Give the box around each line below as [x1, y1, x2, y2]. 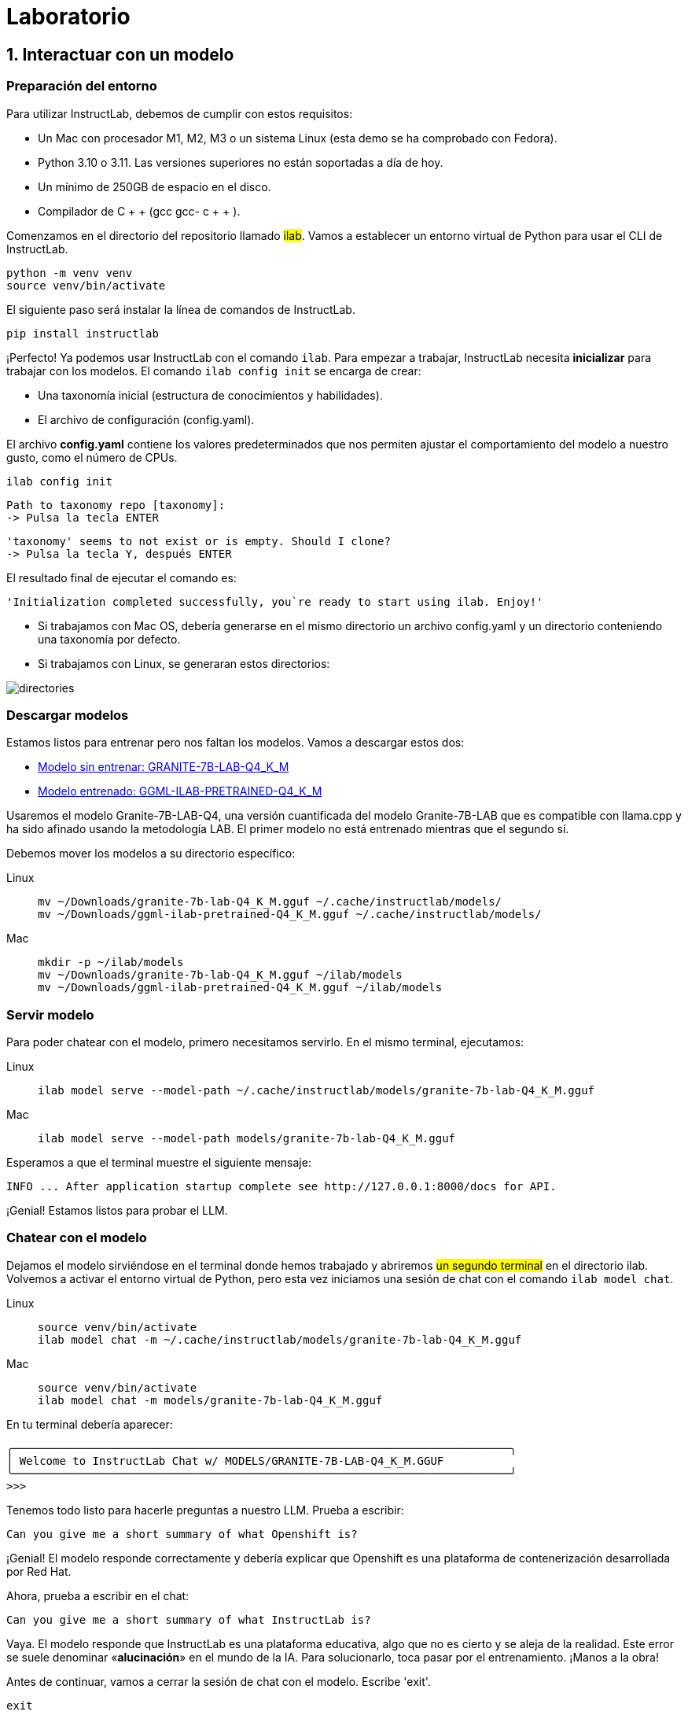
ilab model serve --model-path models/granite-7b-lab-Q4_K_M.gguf [38, 1132, 456, 1145]
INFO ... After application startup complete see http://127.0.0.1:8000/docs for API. [6, 1180, 557, 1193]
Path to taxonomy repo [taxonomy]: [6, 498, 226, 511]
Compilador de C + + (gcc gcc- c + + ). [38, 204, 241, 218]
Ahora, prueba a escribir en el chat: [6, 1588, 189, 1603]
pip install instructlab [6, 326, 159, 340]
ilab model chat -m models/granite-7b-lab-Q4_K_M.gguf [38, 1393, 383, 1407]
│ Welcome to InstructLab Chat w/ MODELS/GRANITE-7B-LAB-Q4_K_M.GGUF [6, 1454, 444, 1467]
